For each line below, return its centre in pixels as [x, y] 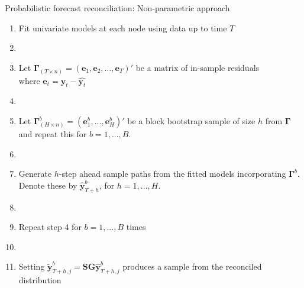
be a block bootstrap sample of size [191, 121]
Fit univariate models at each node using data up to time [123, 27]
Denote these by [48, 185]
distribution [40, 280]
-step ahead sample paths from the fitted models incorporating [172, 174]
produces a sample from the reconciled [192, 266]
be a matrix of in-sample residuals [198, 67]
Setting [32, 266]
